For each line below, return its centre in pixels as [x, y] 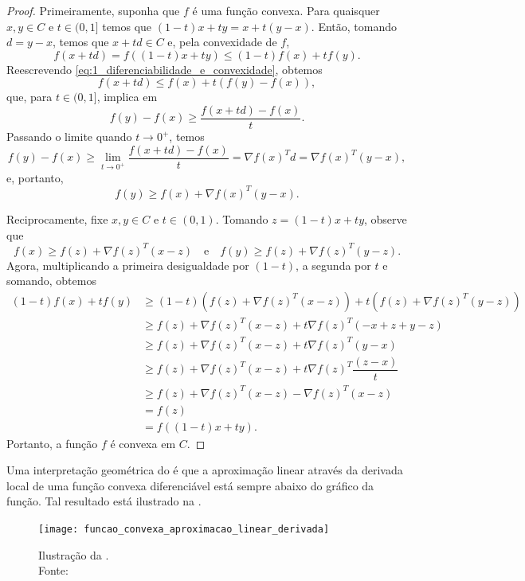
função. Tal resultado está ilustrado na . [104, 501]
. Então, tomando [354, 26]
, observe [386, 218]
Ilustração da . [74, 554]
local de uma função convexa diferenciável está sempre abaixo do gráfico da [190, 485]
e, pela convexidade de [222, 42]
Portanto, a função [52, 443]
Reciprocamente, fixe [57, 218]
